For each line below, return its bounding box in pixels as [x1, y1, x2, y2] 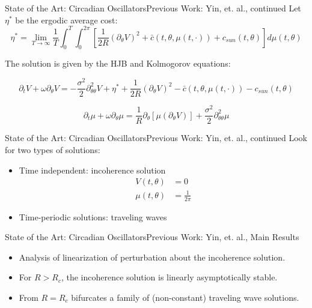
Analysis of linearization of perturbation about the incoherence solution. [19, 250, 286, 263]
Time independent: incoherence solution [19, 163, 166, 176]
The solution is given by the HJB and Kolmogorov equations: [5, 57, 231, 70]
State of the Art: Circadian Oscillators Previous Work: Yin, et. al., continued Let [5, 2, 301, 14]
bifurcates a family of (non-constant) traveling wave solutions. [71, 291, 299, 303]
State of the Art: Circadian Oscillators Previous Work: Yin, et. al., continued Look [5, 131, 307, 144]
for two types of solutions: [5, 143, 100, 156]
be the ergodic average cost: [15, 13, 118, 26]
